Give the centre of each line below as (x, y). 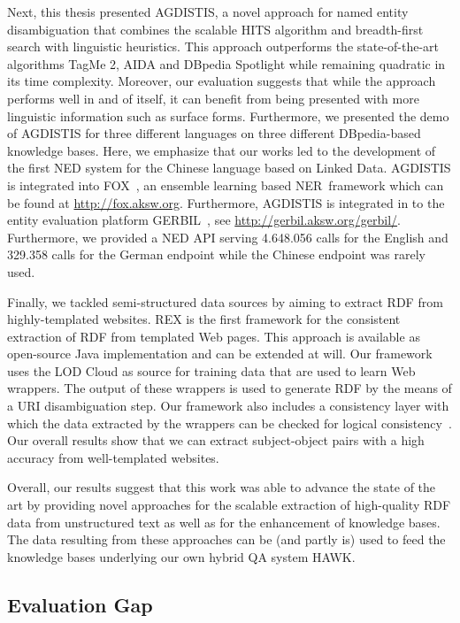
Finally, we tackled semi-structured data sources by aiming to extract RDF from (225, 301)
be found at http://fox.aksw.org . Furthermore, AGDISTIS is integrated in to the (226, 202)
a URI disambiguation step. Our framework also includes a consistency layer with (228, 406)
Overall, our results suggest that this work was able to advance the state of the (222, 487)
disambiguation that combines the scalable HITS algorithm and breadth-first (215, 29)
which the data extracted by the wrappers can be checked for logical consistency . (230, 423)
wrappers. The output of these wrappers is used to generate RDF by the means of (230, 388)
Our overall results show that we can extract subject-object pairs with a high (216, 440)
